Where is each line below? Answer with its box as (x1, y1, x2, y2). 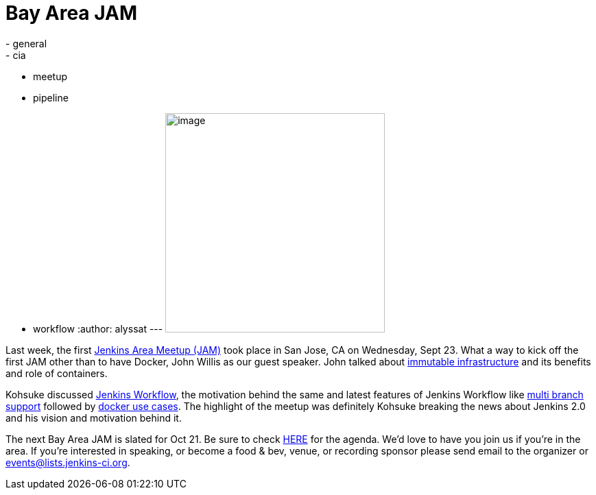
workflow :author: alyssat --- (33, 322, 163, 335)
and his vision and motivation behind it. (5, 411, 182, 424)
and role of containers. (5, 367, 108, 379)
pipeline (33, 91, 69, 104)
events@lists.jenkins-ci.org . (5, 456, 130, 468)
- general (5, 37, 47, 49)
